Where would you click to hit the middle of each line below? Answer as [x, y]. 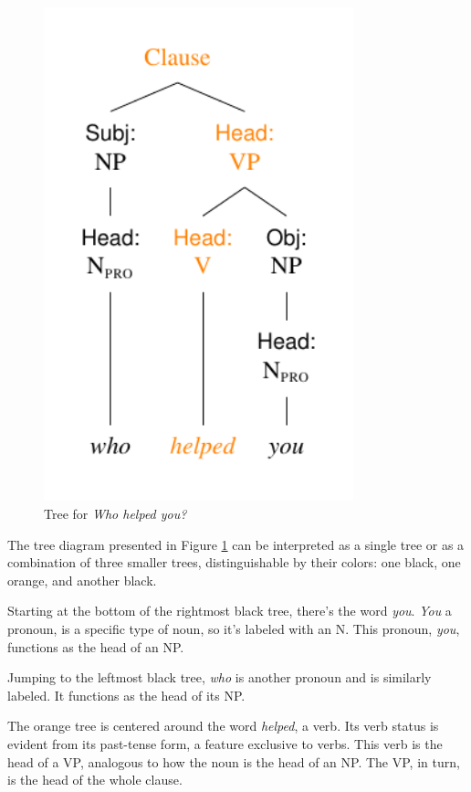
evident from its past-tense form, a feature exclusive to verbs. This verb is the [225, 743]
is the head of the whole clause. [95, 780]
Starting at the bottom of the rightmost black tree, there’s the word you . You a [230, 611]
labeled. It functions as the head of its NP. [126, 695]
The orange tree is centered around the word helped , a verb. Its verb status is [223, 726]
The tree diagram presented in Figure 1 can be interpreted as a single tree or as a [236, 544]
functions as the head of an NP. [96, 646]
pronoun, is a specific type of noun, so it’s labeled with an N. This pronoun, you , [234, 628]
